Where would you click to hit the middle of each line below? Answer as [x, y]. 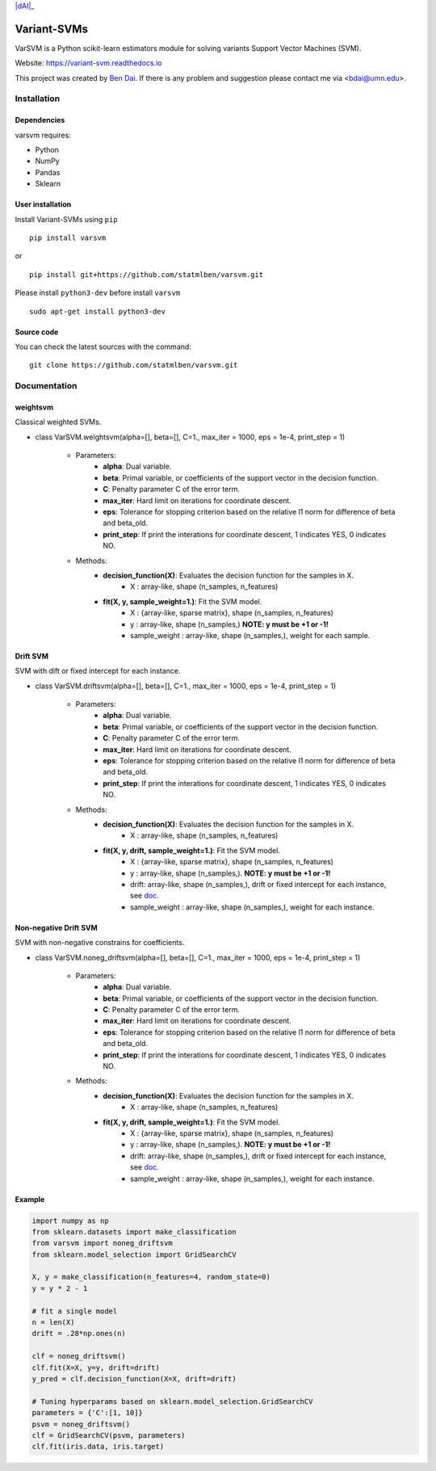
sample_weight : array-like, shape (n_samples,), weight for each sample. [250, 635]
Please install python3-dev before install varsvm [98, 293]
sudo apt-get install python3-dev [97, 311]
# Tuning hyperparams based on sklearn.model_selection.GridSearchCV [172, 1401]
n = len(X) [53, 1322]
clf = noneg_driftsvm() [79, 1356]
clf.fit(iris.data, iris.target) [98, 1447]
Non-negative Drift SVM [57, 927]
